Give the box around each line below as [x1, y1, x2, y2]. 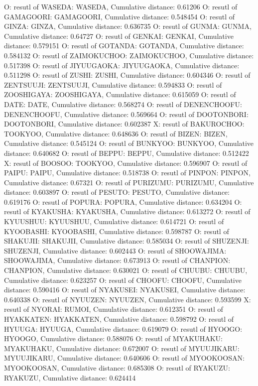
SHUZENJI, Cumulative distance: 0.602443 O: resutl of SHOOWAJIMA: [4, 245, 227, 256]
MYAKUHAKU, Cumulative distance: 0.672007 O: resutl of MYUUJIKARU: [4, 343, 240, 353]
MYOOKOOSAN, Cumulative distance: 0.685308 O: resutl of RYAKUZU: [4, 362, 230, 373]
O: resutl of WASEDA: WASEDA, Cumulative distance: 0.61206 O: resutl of [4, 1, 238, 11]
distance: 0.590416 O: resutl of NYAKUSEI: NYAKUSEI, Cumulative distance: [4, 284, 246, 295]
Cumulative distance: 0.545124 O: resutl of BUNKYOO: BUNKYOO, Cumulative [4, 138, 254, 148]
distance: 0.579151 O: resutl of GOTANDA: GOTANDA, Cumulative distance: [4, 40, 244, 51]
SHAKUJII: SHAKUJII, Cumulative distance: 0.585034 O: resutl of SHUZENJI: [4, 236, 249, 246]
